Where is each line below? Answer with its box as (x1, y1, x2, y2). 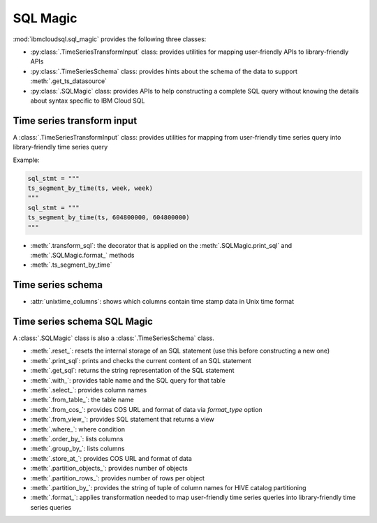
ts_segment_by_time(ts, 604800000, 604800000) (27, 214, 190, 221)
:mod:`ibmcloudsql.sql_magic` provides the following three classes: (13, 35, 207, 43)
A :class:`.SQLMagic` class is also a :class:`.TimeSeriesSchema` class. (13, 334, 214, 342)
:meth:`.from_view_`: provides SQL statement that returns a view (30, 415, 214, 424)
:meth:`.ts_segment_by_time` (30, 260, 112, 269)
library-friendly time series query (13, 143, 108, 152)
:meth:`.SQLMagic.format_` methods (30, 251, 135, 259)
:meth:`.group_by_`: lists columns (30, 444, 125, 453)
